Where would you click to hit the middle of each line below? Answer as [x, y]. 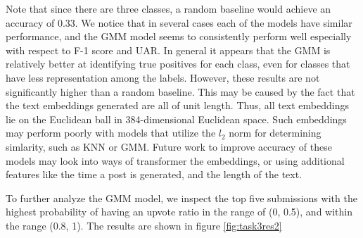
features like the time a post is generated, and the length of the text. [154, 174]
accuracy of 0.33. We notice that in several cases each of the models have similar [179, 22]
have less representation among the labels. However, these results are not [163, 77]
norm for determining [275, 133]
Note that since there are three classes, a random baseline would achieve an [168, 8]
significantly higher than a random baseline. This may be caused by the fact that [180, 91]
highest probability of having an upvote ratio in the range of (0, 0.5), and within [179, 212]
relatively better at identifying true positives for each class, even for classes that [178, 64]
